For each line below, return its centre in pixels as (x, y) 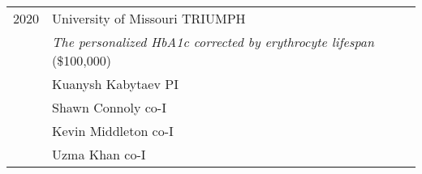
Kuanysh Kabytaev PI (115, 84)
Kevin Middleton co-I (113, 131)
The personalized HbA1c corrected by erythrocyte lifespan (213, 42)
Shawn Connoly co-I (109, 107)
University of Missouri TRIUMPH (149, 18)
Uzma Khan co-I (99, 154)
